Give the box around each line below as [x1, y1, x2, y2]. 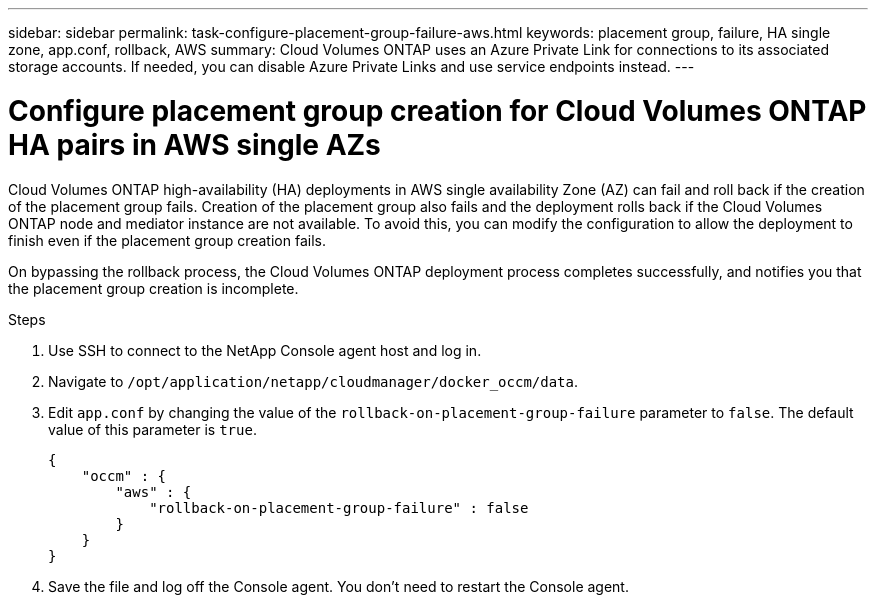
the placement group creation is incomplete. [8, 279, 299, 297]
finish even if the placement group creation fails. [8, 231, 326, 249]
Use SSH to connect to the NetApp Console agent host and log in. [48, 341, 482, 359]
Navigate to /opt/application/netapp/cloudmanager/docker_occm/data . [48, 372, 579, 390]
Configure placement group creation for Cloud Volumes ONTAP [8, 93, 867, 128]
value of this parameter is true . [48, 420, 257, 438]
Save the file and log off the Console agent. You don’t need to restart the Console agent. [48, 577, 629, 595]
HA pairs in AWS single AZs [8, 127, 381, 162]
